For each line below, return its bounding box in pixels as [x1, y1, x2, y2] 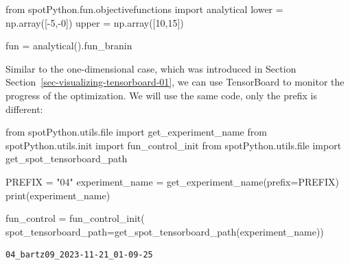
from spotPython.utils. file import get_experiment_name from [5, 125, 267, 139]
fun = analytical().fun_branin [5, 38, 132, 53]
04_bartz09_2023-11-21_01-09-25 [5, 250, 153, 260]
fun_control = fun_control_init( [5, 211, 145, 225]
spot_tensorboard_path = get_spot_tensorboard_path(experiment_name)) [5, 224, 324, 238]
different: [5, 101, 43, 116]
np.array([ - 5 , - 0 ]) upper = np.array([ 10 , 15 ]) [5, 15, 184, 29]
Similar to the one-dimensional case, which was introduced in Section [5, 61, 296, 75]
